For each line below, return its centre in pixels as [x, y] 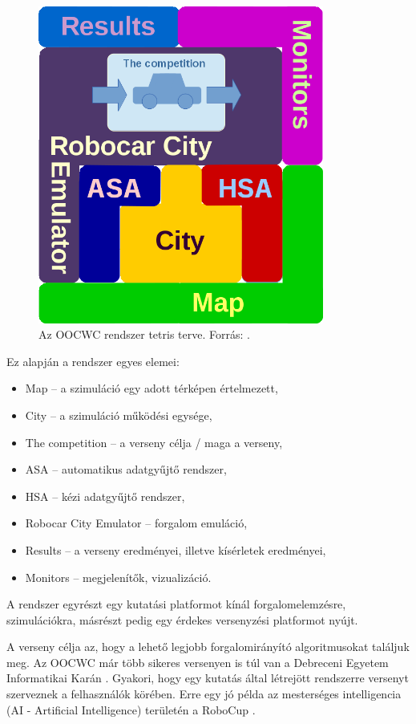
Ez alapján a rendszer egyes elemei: [93, 361]
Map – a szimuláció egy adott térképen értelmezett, [151, 388]
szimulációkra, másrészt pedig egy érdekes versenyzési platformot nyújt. [182, 619]
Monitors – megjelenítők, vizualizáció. [118, 577]
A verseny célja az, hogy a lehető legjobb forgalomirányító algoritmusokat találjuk [208, 647]
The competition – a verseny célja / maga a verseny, [154, 442]
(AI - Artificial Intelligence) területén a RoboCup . [131, 709]
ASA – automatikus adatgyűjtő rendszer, [126, 469]
